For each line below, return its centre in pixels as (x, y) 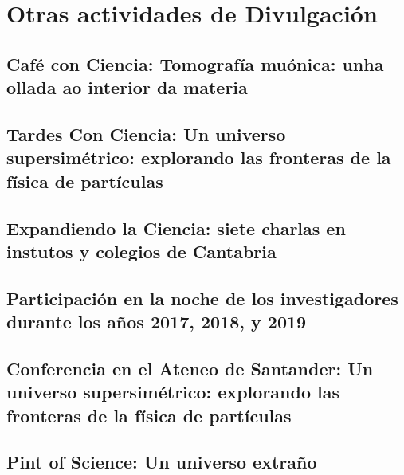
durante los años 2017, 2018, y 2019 (157, 322)
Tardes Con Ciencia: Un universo (146, 133)
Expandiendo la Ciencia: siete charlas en (176, 228)
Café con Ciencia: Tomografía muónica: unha (195, 63)
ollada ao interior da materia (127, 87)
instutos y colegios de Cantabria (141, 251)
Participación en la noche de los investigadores (202, 298)
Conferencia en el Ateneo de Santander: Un (190, 368)
